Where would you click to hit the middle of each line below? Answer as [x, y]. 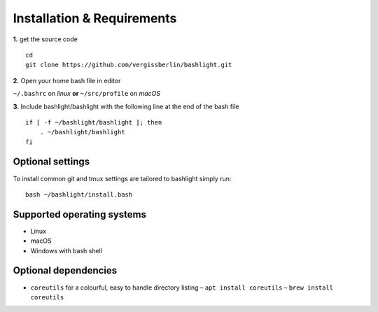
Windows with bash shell [66, 250]
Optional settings [51, 162]
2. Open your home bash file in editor [67, 80]
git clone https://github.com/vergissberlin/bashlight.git [129, 65]
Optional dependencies [65, 270]
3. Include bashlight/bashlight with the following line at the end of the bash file [126, 106]
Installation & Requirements [95, 18]
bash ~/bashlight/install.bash [79, 194]
